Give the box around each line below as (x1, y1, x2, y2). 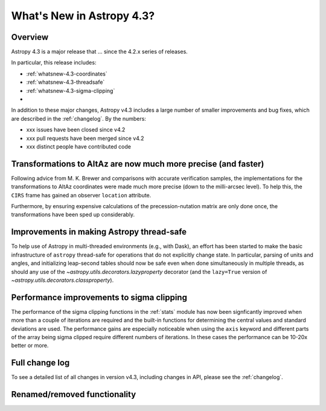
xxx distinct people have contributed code (26, 142, 131, 150)
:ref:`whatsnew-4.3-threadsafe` (26, 78, 105, 86)
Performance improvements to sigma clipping (11, 292, 187, 302)
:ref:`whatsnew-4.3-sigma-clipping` (26, 87, 115, 94)
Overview (11, 32, 49, 42)
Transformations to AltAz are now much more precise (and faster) (11, 159, 264, 169)
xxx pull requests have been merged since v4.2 (26, 135, 144, 142)
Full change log (11, 358, 70, 368)
